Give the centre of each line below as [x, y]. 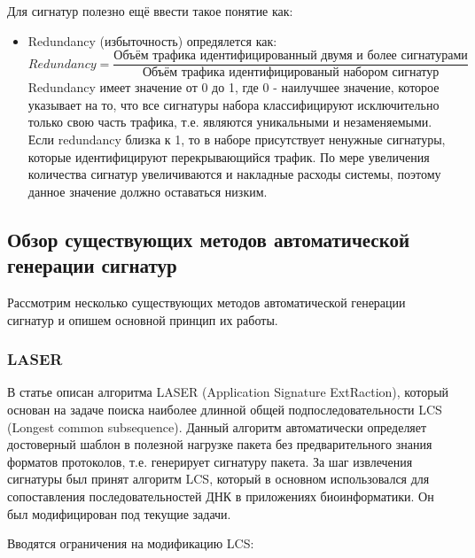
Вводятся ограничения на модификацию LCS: [131, 543]
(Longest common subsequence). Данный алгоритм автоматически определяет [217, 426]
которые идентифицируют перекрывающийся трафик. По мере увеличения [229, 156]
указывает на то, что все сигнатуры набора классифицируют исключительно [234, 104]
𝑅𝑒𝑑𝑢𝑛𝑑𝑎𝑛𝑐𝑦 [62, 64]
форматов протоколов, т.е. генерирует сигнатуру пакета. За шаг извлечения [210, 461]
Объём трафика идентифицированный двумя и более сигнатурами [291, 56]
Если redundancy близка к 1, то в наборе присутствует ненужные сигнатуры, [237, 139]
